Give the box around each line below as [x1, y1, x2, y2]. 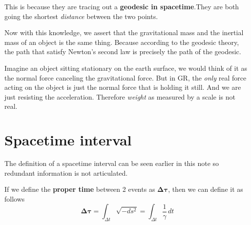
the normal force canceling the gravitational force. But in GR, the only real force [4, 72, 247, 82]
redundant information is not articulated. [4, 167, 128, 178]
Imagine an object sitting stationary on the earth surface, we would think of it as [4, 62, 248, 73]
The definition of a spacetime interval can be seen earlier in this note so [4, 158, 219, 168]
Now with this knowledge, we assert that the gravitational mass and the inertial [4, 27, 244, 38]
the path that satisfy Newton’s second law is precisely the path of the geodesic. [4, 46, 241, 57]
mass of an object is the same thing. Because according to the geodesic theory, [4, 37, 239, 47]
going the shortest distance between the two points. [4, 11, 158, 21]
